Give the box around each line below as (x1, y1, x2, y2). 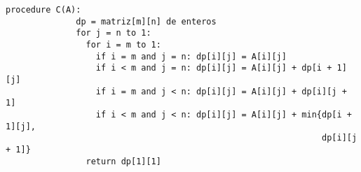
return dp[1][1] (86, 156, 161, 166)
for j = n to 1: (76, 28, 151, 38)
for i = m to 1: (86, 39, 161, 50)
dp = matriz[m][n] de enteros (76, 16, 217, 27)
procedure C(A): (6, 5, 81, 15)
